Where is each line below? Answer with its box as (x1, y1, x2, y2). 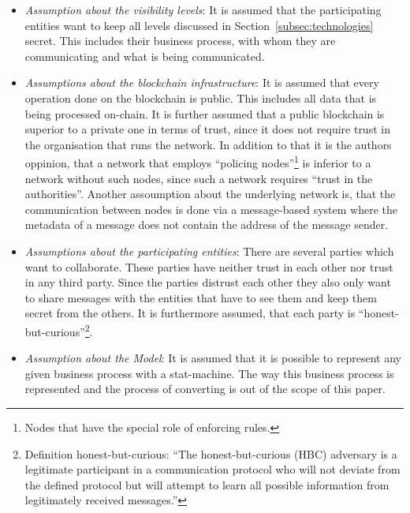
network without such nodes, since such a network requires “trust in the (24, 170, 373, 186)
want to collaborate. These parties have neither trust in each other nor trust (24, 258, 393, 275)
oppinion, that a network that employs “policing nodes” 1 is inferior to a (24, 152, 371, 170)
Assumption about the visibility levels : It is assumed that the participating (24, 2, 382, 17)
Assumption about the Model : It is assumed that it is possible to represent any (24, 350, 401, 366)
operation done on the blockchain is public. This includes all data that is (24, 89, 377, 106)
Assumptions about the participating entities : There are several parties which (24, 242, 394, 259)
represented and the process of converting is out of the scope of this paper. (24, 380, 386, 397)
